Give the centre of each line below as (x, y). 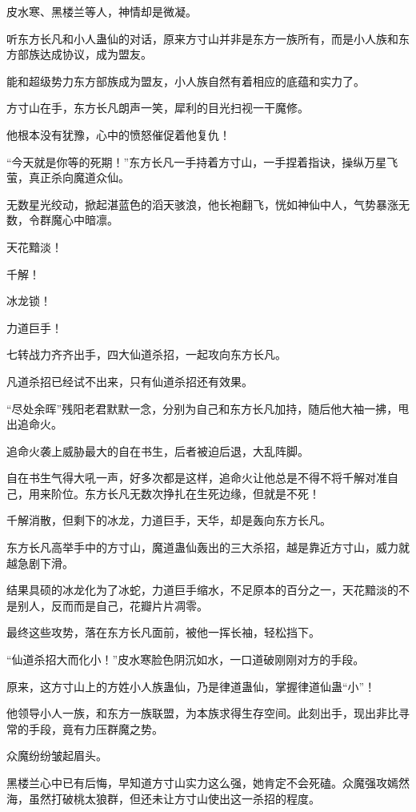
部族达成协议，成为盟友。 (84, 54)
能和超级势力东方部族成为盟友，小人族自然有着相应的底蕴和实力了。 (186, 80)
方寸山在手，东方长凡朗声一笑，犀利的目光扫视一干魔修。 (158, 108)
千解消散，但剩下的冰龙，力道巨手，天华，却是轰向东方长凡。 (169, 520)
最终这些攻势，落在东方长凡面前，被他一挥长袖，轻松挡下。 (163, 632)
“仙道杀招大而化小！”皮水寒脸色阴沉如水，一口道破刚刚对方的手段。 (186, 659)
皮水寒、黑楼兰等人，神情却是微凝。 (102, 11)
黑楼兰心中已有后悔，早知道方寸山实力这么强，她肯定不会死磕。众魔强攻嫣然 (208, 782)
